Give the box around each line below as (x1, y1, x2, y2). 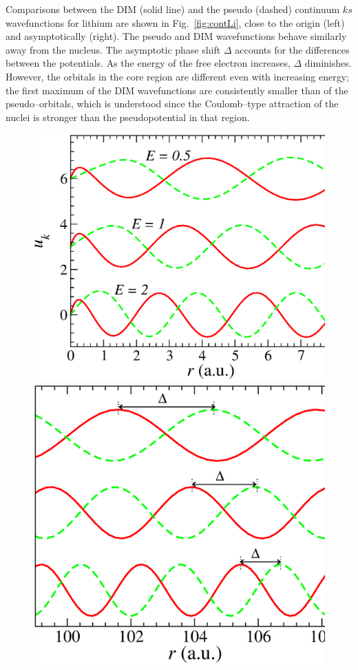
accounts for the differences (235, 42, 350, 56)
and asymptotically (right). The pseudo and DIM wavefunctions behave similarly (6, 29, 347, 43)
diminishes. (304, 56, 352, 70)
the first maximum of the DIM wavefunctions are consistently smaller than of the (6, 83, 348, 97)
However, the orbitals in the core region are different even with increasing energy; (6, 69, 349, 83)
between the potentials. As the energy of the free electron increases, (6, 56, 291, 70)
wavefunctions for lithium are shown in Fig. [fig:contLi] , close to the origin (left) (6, 15, 345, 30)
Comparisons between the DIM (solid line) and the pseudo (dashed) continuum (6, 2, 340, 16)
